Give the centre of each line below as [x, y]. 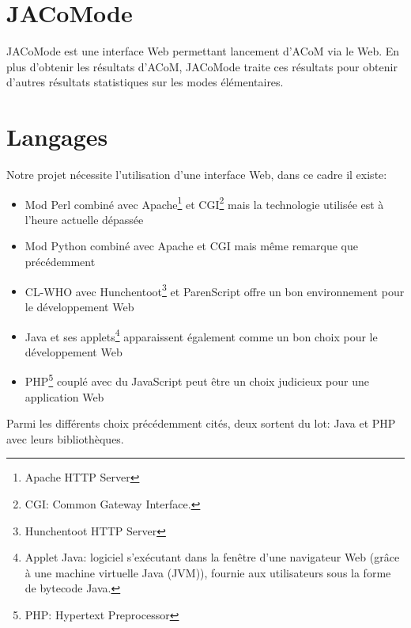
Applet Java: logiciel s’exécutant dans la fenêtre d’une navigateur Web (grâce [212, 557]
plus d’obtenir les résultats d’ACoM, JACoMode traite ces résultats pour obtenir [202, 66]
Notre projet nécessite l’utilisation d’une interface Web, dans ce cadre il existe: [197, 175]
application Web [64, 396]
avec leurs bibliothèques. [65, 438]
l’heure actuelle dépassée [84, 219]
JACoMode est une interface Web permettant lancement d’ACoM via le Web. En [203, 51]
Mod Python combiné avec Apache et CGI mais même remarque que [191, 246]
